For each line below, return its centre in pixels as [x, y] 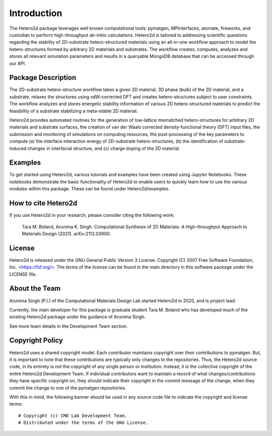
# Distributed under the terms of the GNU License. [83, 423]
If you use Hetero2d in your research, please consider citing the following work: [92, 215]
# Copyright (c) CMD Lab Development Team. [73, 416]
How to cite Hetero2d [43, 203]
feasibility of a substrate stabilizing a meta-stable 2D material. [74, 111]
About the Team [35, 289]
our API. [18, 63]
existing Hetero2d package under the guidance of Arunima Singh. [77, 317]
